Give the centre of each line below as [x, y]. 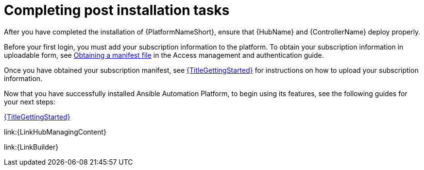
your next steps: [30, 102]
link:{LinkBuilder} [31, 147]
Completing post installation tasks [117, 10]
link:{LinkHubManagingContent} [55, 132]
